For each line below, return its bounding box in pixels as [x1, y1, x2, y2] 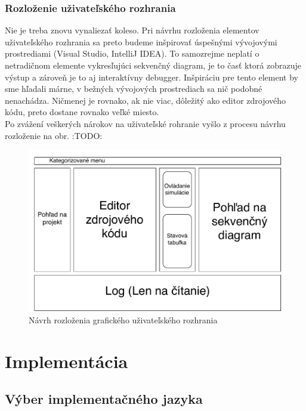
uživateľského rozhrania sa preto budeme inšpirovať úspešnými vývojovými [5, 35, 277, 48]
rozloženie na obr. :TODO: [5, 129, 103, 141]
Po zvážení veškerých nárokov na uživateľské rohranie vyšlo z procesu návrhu [5, 117, 286, 129]
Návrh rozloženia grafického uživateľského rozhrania [29, 313, 218, 326]
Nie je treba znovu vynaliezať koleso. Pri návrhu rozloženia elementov [5, 24, 259, 36]
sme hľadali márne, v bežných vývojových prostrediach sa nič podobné [5, 82, 262, 95]
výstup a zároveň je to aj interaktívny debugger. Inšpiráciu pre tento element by [5, 70, 298, 83]
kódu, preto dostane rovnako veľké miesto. [5, 106, 159, 118]
